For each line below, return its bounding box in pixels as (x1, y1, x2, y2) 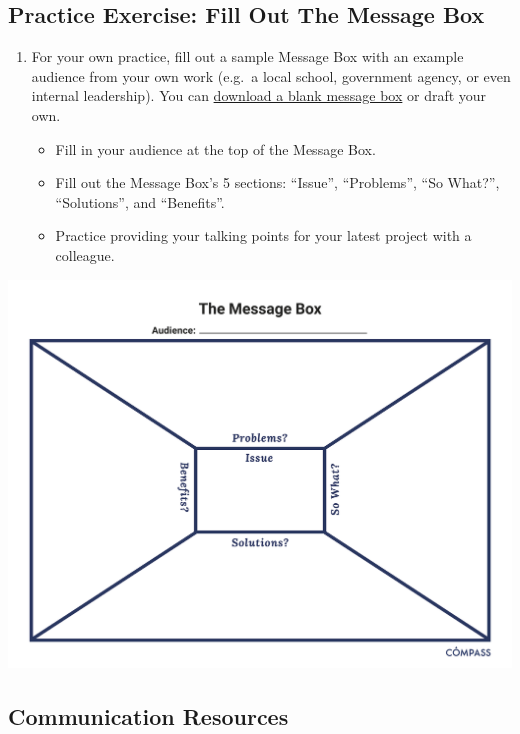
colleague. (55, 244, 115, 265)
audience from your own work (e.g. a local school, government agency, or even (31, 65, 511, 86)
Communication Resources (8, 700, 289, 731)
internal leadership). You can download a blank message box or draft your (31, 85, 487, 106)
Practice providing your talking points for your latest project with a (55, 225, 472, 246)
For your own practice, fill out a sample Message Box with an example (31, 46, 464, 67)
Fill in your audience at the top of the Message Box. (55, 138, 376, 159)
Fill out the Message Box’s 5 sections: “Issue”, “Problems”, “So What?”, (55, 172, 500, 193)
